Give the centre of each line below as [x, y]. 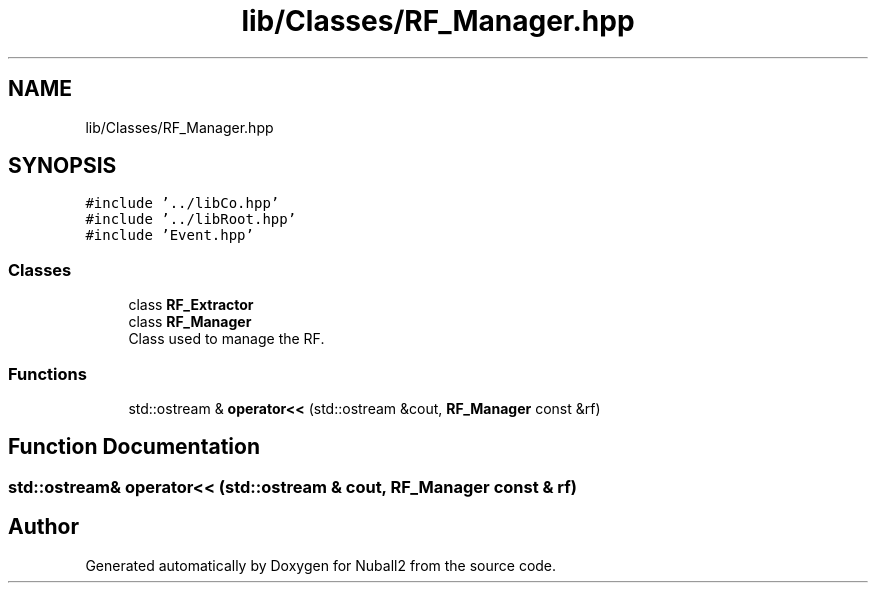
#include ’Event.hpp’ [169, 235]
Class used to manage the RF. [226, 339]
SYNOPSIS [62, 166]
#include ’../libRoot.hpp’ [191, 219]
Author [43, 527]
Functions [47, 373]
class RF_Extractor [191, 305]
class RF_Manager [190, 322]
